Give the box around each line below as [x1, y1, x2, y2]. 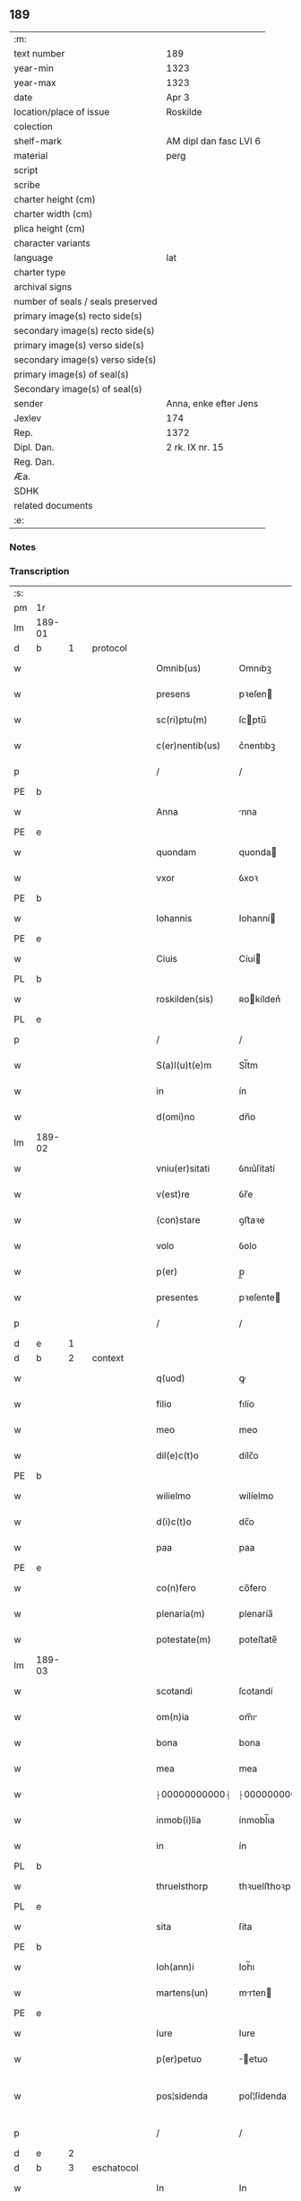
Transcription [9, 564, 70, 577]
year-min [13, 62, 54, 74]
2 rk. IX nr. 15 [166, 441, 224, 453]
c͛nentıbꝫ [238, 739, 276, 752]
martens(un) [156, 1987, 209, 1999]
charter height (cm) [13, 193, 96, 205]
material [13, 149, 48, 162]
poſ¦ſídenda [238, 2090, 288, 2102]
